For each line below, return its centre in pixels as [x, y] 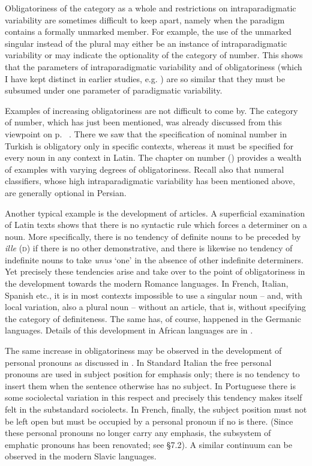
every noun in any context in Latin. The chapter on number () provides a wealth [153, 157]
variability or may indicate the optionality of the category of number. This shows [154, 55]
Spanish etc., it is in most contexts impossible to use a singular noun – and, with [154, 295]
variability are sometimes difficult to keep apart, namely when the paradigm [145, 19]
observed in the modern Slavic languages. [81, 456]
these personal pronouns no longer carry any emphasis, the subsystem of [138, 433]
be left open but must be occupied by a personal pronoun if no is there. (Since [149, 421]
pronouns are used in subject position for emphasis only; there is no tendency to [152, 374]
